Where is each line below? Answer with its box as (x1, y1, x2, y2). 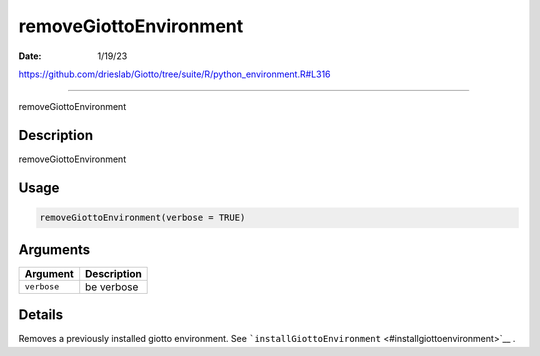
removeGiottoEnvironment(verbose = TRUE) (39, 212, 246, 224)
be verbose (85, 280, 139, 294)
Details (18, 306, 64, 324)
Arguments (18, 241, 91, 258)
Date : (18, 50, 42, 62)
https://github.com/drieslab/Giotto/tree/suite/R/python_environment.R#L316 (18, 68, 331, 80)
